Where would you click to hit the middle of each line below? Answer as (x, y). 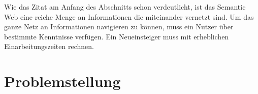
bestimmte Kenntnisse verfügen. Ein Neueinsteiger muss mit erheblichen (117, 36)
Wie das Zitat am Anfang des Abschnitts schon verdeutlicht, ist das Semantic (125, 7)
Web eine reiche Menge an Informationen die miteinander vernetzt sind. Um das (129, 16)
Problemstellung (62, 81)
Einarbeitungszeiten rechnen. (49, 46)
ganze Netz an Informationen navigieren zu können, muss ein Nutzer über (119, 27)
